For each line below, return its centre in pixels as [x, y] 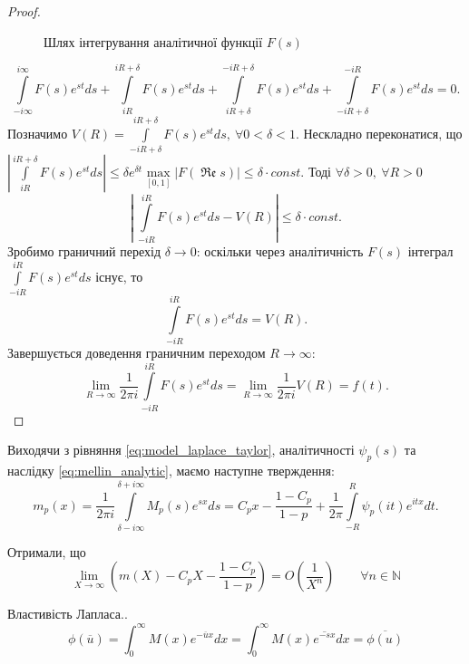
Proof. [24, 11]
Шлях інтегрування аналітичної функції [153, 41]
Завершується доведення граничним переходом [137, 353]
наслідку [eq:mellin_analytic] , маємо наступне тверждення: [171, 471]
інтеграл [430, 251]
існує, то [119, 276]
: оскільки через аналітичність [280, 251]
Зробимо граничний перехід [84, 251]
